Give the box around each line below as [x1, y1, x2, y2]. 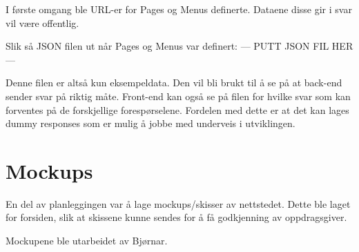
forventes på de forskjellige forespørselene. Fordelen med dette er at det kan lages [6, 102, 349, 117]
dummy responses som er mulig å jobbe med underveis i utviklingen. [6, 116, 295, 130]
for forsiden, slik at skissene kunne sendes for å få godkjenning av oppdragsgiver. [6, 210, 347, 224]
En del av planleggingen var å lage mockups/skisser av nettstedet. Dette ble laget [6, 196, 351, 211]
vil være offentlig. [6, 15, 79, 30]
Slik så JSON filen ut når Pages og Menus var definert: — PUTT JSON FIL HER [6, 39, 353, 53]
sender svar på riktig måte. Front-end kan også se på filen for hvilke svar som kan [6, 88, 351, 103]
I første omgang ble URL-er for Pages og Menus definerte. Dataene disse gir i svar [6, 2, 352, 16]
